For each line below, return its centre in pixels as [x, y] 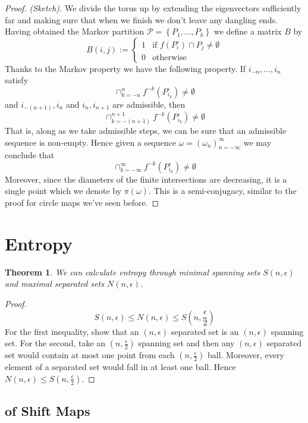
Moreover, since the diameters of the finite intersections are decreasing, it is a [146, 179]
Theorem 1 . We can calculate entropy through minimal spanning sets [133, 272]
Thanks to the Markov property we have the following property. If [125, 68]
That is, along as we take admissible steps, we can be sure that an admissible [146, 130]
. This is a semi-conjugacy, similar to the [222, 191]
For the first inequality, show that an [72, 331]
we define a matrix [248, 31]
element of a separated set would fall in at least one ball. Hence [120, 367]
